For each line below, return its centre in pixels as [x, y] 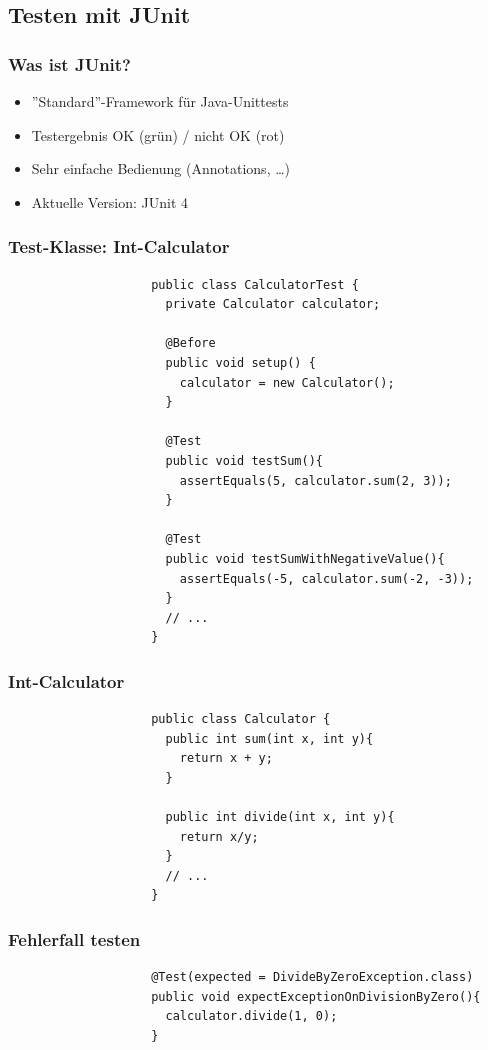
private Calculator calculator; [273, 304]
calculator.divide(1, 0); [251, 1016]
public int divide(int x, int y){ [280, 817]
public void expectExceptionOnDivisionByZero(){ [316, 996]
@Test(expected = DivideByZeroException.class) [312, 977]
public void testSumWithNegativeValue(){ [305, 558]
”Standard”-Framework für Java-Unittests [160, 101]
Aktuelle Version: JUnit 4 [110, 201]
